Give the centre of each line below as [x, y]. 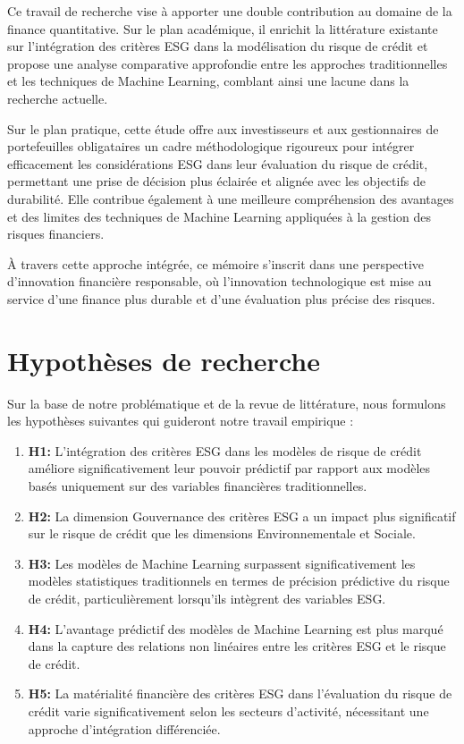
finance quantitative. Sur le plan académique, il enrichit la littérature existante [223, 28]
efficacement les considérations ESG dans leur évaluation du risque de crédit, [218, 163]
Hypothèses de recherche [164, 360]
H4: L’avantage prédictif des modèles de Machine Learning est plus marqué [236, 628]
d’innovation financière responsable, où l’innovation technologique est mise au [219, 281]
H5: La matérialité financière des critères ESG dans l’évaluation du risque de [240, 693]
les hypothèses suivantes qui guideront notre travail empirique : [181, 421]
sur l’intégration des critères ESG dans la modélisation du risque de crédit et [218, 46]
